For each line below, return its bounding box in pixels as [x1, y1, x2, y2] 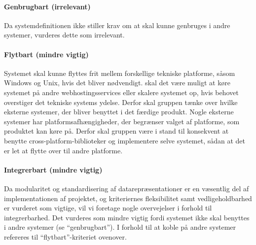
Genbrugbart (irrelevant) [4, 1, 91, 11]
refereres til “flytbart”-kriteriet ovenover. [4, 231, 127, 242]
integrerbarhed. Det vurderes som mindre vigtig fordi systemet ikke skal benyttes [4, 212, 250, 222]
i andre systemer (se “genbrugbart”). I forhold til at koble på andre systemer [4, 222, 236, 232]
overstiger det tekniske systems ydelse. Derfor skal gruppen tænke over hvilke [4, 97, 238, 107]
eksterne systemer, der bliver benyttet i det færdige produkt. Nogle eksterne [4, 106, 234, 117]
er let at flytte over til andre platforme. [4, 145, 123, 155]
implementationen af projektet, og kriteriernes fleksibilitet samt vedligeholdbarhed [4, 193, 252, 203]
